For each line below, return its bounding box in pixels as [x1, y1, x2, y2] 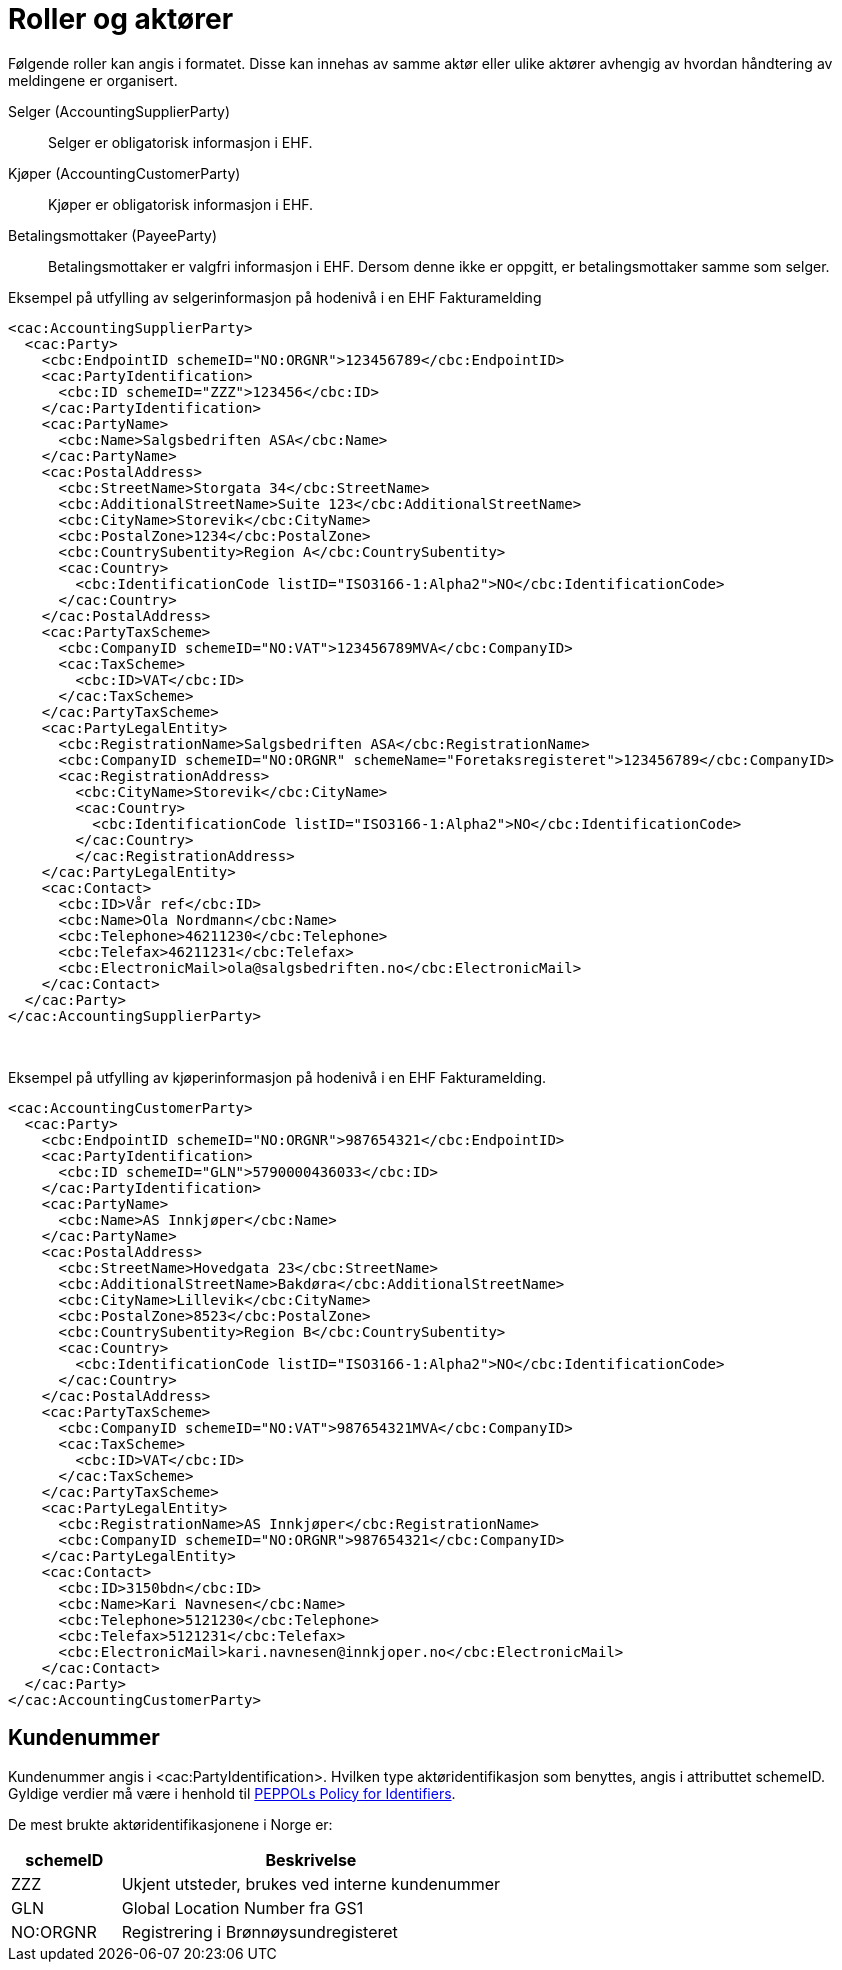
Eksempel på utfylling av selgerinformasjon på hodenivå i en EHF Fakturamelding [8, 288, 542, 306]
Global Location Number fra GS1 [121, 1897, 364, 1918]
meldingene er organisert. [8, 71, 178, 89]
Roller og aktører [8, 2, 234, 36]
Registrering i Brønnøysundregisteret [121, 1921, 398, 1942]
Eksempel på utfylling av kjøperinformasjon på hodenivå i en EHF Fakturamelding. [8, 1068, 547, 1086]
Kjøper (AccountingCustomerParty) [8, 164, 241, 182]
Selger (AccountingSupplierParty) [8, 102, 230, 120]
